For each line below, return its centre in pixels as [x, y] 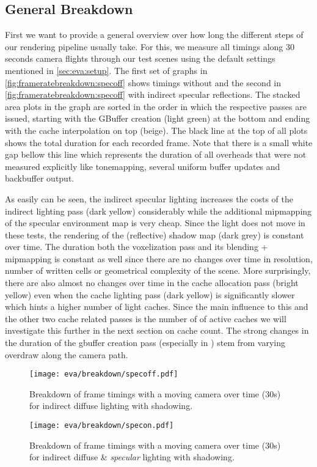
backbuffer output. [40, 178]
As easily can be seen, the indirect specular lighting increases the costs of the [149, 198]
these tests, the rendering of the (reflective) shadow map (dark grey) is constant [155, 234]
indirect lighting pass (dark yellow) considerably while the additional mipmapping [158, 211]
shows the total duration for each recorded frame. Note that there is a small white [159, 142]
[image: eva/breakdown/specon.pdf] [102, 426]
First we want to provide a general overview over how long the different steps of [154, 35]
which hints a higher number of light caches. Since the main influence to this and [157, 307]
